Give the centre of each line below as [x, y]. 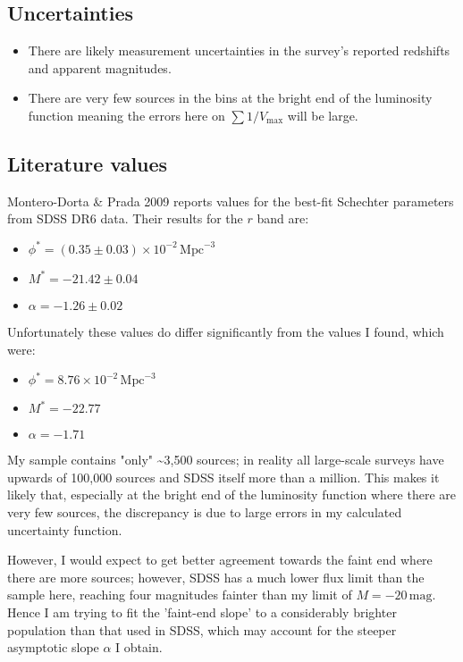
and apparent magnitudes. [100, 67]
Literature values [88, 163]
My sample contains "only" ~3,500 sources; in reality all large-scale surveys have [226, 460]
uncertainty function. [65, 529]
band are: [283, 218]
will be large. [323, 115]
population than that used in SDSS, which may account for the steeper [202, 629]
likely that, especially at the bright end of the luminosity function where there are [231, 494]
